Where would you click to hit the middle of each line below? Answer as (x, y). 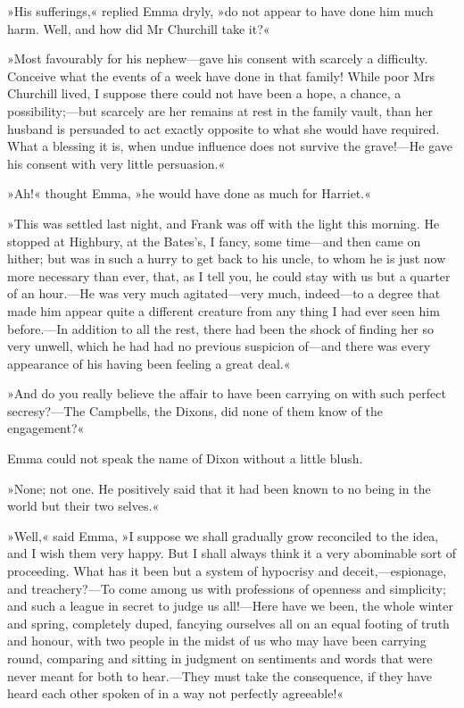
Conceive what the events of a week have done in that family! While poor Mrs (221, 75)
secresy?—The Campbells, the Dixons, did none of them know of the (195, 410)
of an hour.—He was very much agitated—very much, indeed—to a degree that (224, 293)
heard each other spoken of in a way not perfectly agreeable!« (176, 693)
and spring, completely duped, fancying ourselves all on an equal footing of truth (228, 623)
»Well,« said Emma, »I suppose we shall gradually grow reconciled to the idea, (223, 535)
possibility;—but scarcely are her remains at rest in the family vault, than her (220, 110)
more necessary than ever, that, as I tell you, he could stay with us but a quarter (229, 275)
